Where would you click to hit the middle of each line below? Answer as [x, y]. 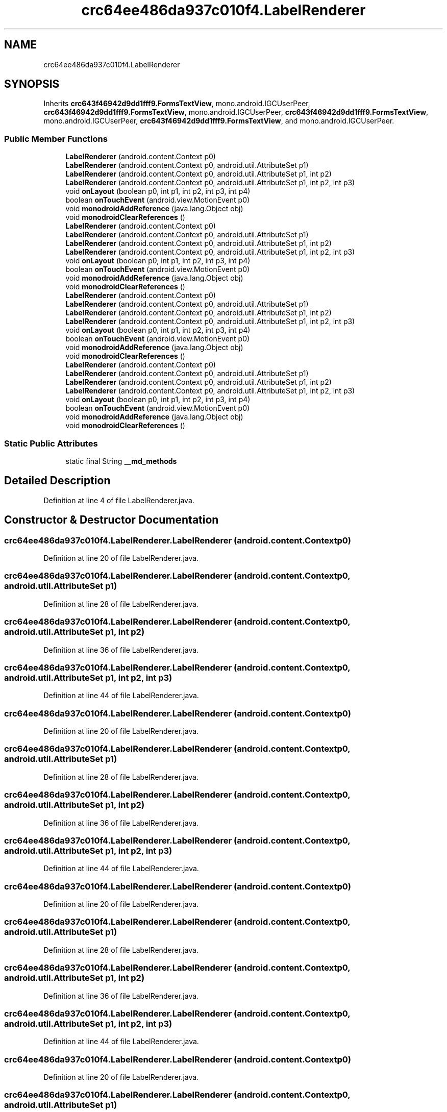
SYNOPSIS [32, 84]
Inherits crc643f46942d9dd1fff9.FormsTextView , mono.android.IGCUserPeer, [177, 104]
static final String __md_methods [121, 461]
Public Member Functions [56, 139]
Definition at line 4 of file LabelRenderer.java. [119, 500]
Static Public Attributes [51, 443]
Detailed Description [57, 481]
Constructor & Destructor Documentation [111, 520]
